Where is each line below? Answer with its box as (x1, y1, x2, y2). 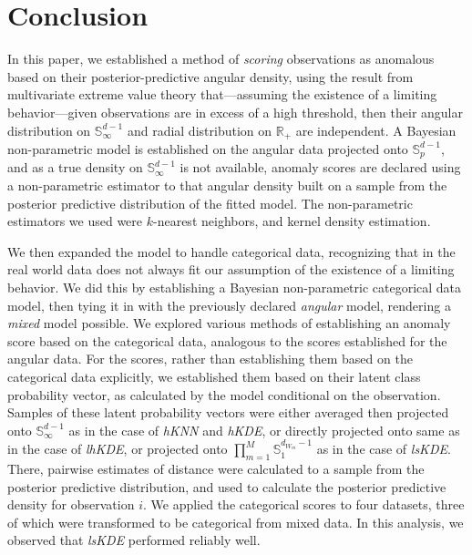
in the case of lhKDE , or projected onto (7, 439, 228, 458)
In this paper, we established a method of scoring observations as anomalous (7, 49, 435, 68)
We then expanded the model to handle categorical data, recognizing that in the (7, 242, 456, 261)
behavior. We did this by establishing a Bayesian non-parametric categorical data (7, 277, 462, 296)
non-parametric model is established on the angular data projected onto (7, 139, 408, 158)
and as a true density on (7, 158, 143, 177)
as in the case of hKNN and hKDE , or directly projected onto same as (68, 420, 460, 439)
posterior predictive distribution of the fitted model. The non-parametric (7, 193, 413, 212)
